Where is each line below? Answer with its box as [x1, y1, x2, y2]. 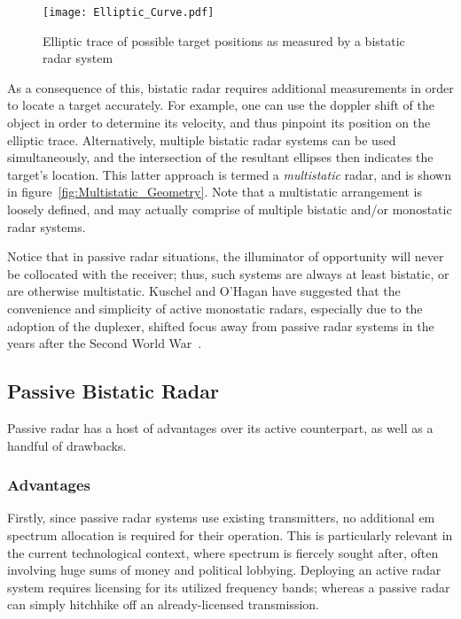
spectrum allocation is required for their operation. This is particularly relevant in [7, 525, 453, 544]
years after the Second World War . [7, 334, 202, 352]
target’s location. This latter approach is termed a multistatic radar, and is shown [7, 165, 451, 183]
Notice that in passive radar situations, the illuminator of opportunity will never [7, 247, 444, 266]
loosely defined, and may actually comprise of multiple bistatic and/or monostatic [7, 200, 452, 218]
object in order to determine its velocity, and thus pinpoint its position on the [7, 113, 431, 132]
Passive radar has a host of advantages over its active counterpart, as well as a [7, 418, 434, 437]
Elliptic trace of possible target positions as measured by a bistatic [43, 31, 405, 50]
